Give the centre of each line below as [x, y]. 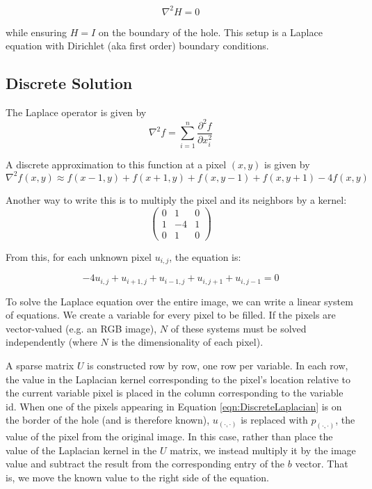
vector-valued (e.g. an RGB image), [81, 328]
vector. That [322, 464]
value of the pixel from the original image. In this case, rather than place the [169, 436]
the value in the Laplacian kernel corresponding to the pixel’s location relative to [178, 379]
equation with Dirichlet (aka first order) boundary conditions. [137, 46]
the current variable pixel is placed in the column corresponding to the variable [175, 393]
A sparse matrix [40, 365]
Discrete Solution [69, 83]
